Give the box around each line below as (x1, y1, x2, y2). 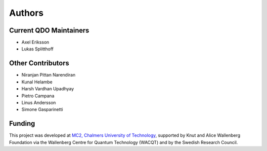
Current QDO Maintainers (9, 26, 89, 35)
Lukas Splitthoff (21, 46, 54, 52)
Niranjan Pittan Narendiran (21, 72, 76, 78)
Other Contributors (9, 59, 69, 68)
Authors (9, 7, 44, 18)
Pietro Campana (21, 93, 54, 99)
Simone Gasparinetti (21, 107, 63, 113)
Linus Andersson (21, 99, 56, 106)
